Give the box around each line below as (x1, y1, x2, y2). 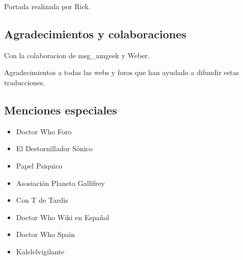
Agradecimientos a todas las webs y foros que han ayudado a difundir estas (4, 67, 239, 78)
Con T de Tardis (16, 195, 68, 205)
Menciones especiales (4, 102, 117, 117)
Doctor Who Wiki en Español (16, 211, 109, 222)
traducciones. (4, 77, 45, 87)
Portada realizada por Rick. (4, 1, 91, 11)
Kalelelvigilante (16, 246, 64, 256)
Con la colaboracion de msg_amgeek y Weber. (4, 50, 150, 60)
